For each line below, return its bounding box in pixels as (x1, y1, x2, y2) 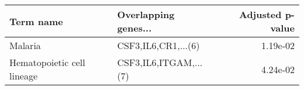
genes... (117, 21, 152, 34)
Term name (9, 14, 63, 28)
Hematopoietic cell (9, 56, 85, 69)
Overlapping (117, 8, 175, 21)
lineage (9, 69, 38, 82)
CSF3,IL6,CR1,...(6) (117, 39, 200, 52)
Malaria (9, 39, 41, 52)
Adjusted (239, 8, 282, 21)
